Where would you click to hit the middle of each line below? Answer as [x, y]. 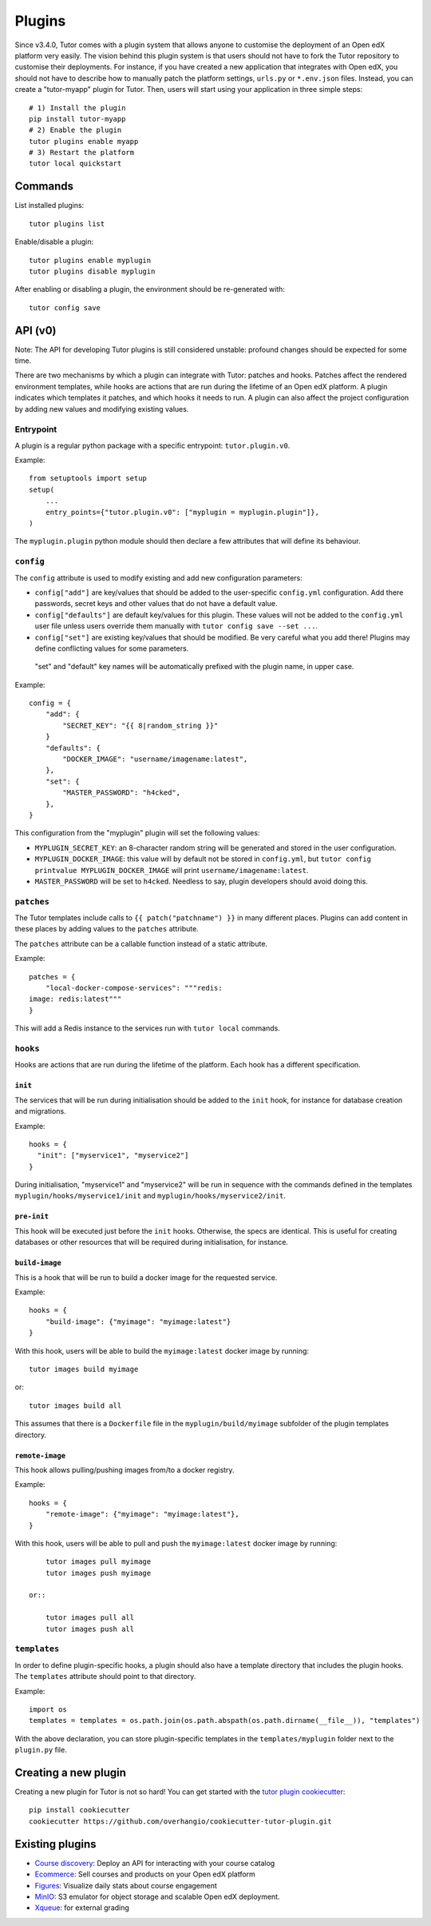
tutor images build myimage [84, 1369]
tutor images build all [75, 1406]
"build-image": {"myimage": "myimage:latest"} [138, 1322]
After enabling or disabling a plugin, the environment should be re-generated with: [150, 289]
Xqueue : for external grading [82, 1908]
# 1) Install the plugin [77, 108]
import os [48, 1709]
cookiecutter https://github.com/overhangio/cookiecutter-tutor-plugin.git [180, 1821]
